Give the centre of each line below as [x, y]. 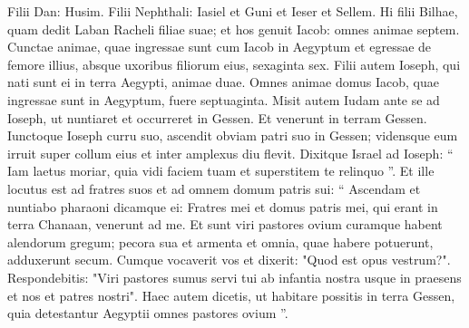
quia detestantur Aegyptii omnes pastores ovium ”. [148, 313]
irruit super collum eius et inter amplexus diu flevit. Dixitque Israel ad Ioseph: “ [230, 153]
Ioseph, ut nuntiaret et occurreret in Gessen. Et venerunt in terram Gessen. [217, 117]
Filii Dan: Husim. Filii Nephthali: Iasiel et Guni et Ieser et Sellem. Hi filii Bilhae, [233, 11]
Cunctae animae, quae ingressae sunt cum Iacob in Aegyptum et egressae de [220, 47]
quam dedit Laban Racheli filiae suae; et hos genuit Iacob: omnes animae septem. [234, 29]
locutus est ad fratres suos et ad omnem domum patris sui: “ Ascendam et [214, 188]
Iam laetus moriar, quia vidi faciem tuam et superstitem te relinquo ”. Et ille [221, 171]
